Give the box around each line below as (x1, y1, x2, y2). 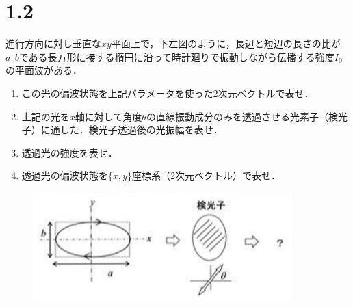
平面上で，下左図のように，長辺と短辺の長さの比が (111, 36, 341, 51)
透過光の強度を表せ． (21, 145, 118, 159)
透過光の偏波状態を (21, 168, 108, 183)
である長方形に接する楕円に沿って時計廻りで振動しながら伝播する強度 (18, 49, 335, 64)
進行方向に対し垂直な (5, 36, 101, 51)
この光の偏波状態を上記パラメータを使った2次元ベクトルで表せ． (21, 85, 314, 100)
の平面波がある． (5, 63, 82, 77)
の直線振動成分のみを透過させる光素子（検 (146, 109, 338, 123)
